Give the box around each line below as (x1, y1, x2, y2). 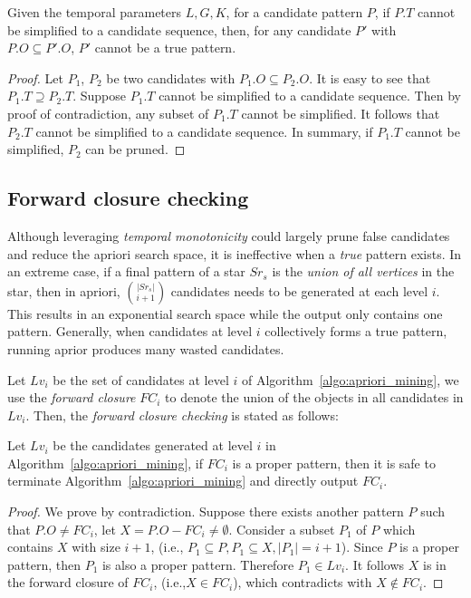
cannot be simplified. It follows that (241, 103, 440, 122)
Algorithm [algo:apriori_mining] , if (7, 453, 204, 472)
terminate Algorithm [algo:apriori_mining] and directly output (7, 471, 359, 490)
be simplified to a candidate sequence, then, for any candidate (7, 20, 351, 39)
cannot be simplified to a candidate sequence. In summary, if (35, 121, 373, 140)
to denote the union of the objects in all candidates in (165, 388, 464, 407)
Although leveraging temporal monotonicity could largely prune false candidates (7, 226, 450, 245)
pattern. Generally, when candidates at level (7, 322, 253, 341)
